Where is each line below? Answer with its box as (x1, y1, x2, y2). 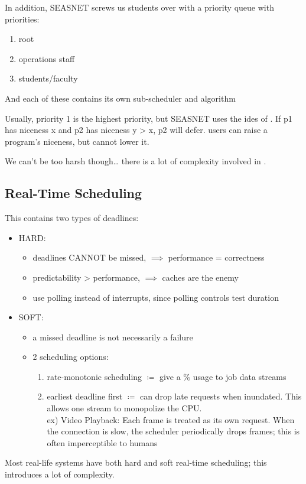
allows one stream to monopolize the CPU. (47, 402, 202, 414)
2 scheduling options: (32, 350, 109, 363)
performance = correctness (168, 251, 265, 264)
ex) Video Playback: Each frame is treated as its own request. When (47, 413, 295, 425)
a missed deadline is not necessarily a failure (32, 330, 193, 343)
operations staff (18, 52, 75, 64)
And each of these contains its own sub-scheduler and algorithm (5, 92, 236, 104)
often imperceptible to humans (47, 436, 158, 449)
